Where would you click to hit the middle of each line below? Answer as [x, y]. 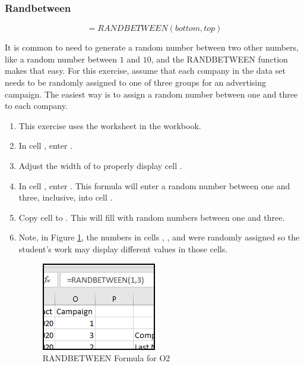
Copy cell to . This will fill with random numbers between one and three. [152, 217]
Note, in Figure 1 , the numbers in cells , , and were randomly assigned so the [159, 237]
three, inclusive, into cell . [66, 197]
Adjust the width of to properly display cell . [100, 165]
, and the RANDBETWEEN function [219, 59]
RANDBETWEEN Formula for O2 [106, 358]
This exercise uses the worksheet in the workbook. [110, 125]
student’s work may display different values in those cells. [123, 248]
